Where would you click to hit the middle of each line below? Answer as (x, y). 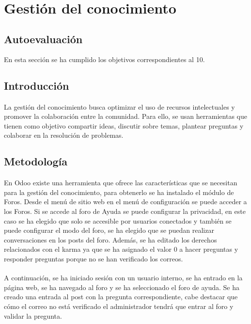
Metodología (36, 161)
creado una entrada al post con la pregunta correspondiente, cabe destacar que (121, 297)
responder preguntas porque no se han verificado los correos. (94, 259)
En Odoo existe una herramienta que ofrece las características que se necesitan (121, 183)
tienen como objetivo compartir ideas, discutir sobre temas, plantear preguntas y (124, 125)
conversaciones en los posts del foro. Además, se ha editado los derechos (110, 239)
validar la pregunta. (33, 316)
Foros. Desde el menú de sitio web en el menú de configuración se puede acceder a (125, 202)
